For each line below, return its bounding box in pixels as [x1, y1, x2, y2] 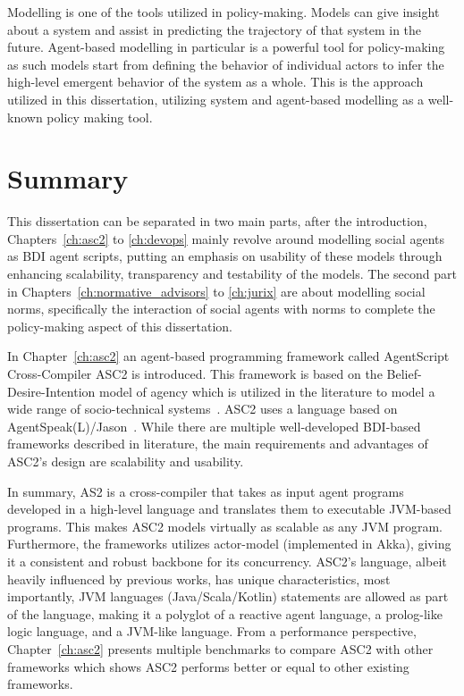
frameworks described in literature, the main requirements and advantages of [7, 434, 428, 453]
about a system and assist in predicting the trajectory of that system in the [7, 20, 422, 38]
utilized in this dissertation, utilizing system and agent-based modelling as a [7, 89, 425, 108]
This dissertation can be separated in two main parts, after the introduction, [7, 212, 427, 231]
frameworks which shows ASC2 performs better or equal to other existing [7, 657, 409, 675]
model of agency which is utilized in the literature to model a [98, 382, 435, 400]
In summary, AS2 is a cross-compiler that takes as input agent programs [7, 482, 404, 500]
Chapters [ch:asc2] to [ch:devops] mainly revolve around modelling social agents [7, 229, 444, 247]
